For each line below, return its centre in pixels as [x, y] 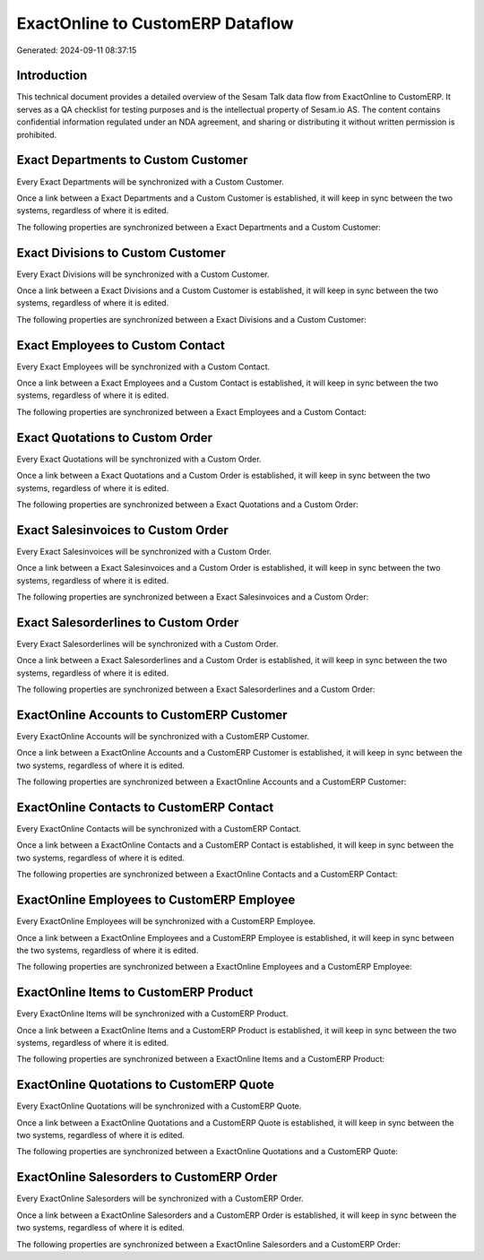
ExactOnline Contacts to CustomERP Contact [145, 807]
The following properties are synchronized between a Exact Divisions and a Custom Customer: [191, 319]
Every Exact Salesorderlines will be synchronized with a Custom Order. [147, 643]
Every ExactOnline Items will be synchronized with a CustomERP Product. [152, 1014]
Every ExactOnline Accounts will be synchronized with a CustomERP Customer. [163, 736]
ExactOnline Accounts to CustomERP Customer [152, 715]
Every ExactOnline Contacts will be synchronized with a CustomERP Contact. [159, 829]
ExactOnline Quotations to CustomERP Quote [146, 1085]
